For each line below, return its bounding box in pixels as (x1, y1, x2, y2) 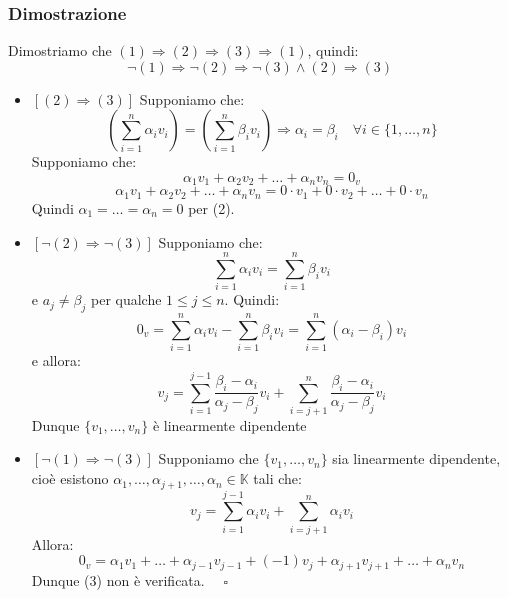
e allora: (31, 350, 81, 371)
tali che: (253, 468, 302, 489)
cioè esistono (31, 468, 109, 489)
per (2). (188, 197, 235, 218)
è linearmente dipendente (152, 414, 307, 435)
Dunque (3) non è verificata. (31, 569, 205, 590)
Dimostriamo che (8, 40, 112, 61)
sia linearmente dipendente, (332, 448, 501, 469)
